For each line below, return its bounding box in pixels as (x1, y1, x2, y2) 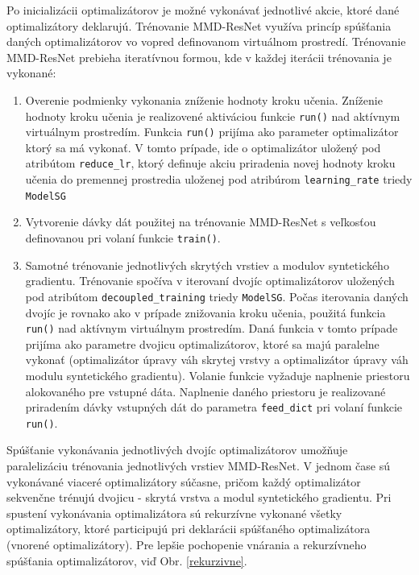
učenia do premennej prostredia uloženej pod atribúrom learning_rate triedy (25, 171, 413, 188)
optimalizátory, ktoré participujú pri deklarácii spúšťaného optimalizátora (6, 520, 371, 537)
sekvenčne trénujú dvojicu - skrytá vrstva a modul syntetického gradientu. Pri (6, 489, 392, 506)
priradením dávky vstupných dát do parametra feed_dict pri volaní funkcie (25, 399, 403, 416)
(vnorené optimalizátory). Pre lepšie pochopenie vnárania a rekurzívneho (6, 536, 367, 553)
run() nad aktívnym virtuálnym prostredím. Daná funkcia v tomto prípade (25, 320, 398, 337)
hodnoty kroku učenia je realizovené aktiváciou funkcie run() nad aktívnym (25, 107, 400, 124)
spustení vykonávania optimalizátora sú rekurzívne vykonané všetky (6, 504, 342, 521)
